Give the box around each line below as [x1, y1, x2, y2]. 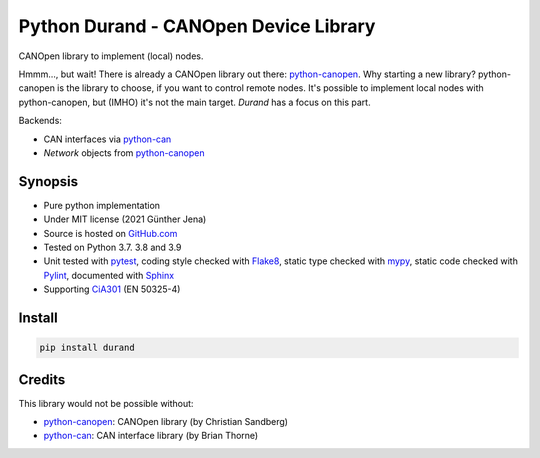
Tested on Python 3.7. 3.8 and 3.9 [43, 241, 182, 253]
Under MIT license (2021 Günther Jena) [43, 213, 207, 225]
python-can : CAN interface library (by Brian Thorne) [43, 430, 259, 442]
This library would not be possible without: [18, 397, 194, 409]
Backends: [18, 115, 62, 127]
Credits [18, 371, 66, 388]
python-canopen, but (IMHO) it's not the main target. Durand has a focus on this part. [18, 96, 371, 108]
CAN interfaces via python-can [43, 133, 172, 145]
